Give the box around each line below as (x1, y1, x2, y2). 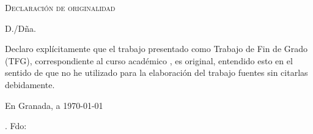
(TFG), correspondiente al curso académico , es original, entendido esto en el (5, 54, 293, 67)
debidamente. (5, 78, 55, 91)
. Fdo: (5, 119, 27, 132)
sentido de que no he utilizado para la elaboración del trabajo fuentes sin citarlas (5, 66, 308, 79)
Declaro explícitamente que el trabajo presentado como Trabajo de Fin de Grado (5, 42, 308, 55)
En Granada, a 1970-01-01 (5, 99, 103, 111)
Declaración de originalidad (5, 1, 116, 13)
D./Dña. (5, 21, 36, 34)
